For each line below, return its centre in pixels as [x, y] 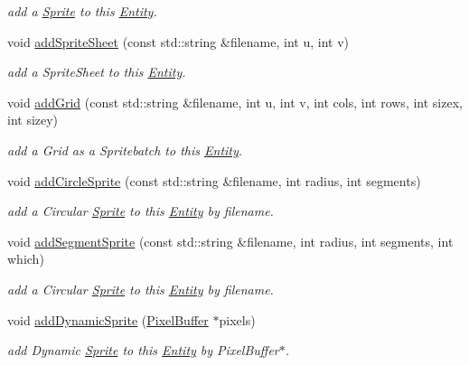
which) [26, 259]
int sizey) [33, 120]
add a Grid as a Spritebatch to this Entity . [125, 150]
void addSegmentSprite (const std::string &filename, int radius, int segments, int [230, 241]
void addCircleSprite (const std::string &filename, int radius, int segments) [214, 180]
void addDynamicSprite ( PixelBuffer [108, 319]
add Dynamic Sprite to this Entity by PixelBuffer [143, 350]
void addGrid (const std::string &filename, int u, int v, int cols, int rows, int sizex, [235, 102]
